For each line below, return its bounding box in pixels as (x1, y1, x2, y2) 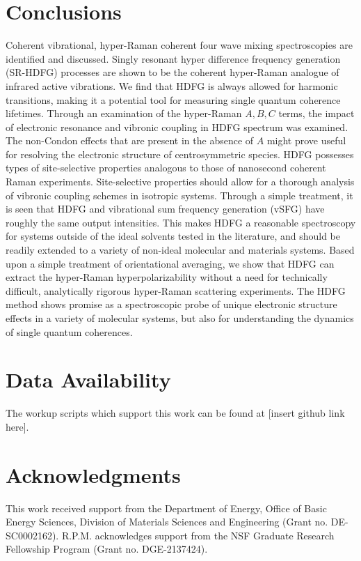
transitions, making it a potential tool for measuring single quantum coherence (6, 92, 341, 107)
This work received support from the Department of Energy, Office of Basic (6, 500, 327, 515)
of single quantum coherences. (6, 324, 133, 339)
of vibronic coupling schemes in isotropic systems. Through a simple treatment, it (6, 187, 353, 202)
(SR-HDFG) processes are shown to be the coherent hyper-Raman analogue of (6, 65, 339, 79)
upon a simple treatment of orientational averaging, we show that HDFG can (6, 256, 335, 270)
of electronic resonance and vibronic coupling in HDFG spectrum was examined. (6, 119, 348, 134)
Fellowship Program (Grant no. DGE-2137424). (6, 541, 208, 556)
